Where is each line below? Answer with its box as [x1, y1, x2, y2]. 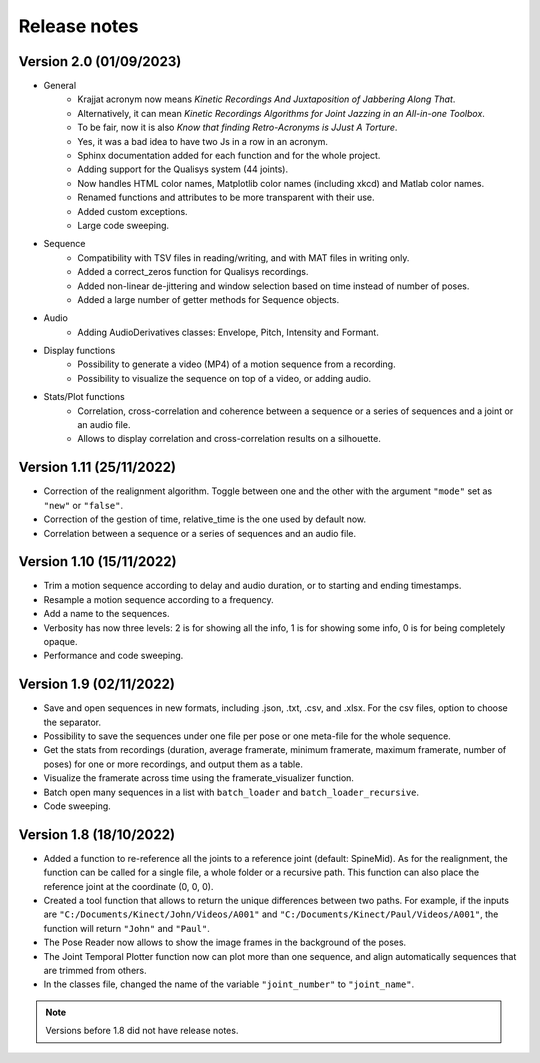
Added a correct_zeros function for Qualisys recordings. [77, 266, 309, 278]
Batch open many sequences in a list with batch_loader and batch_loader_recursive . [43, 786, 420, 798]
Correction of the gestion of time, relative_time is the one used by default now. [43, 513, 367, 525]
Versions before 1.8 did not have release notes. [45, 1025, 239, 1037]
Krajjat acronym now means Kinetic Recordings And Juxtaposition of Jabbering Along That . [77, 93, 456, 105]
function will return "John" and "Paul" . [43, 922, 210, 934]
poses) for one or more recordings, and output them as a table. [43, 758, 304, 770]
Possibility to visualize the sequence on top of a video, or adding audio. [77, 372, 372, 384]
